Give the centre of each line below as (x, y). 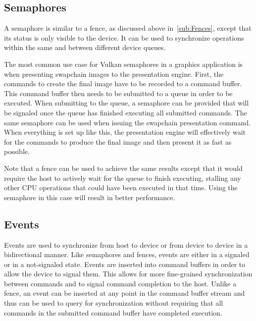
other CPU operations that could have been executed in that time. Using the (121, 187)
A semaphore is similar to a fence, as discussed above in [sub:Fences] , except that (128, 28)
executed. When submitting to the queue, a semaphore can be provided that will (127, 103)
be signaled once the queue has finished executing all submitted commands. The (126, 112)
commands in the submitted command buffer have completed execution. (113, 312)
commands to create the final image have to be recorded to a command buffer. (123, 83)
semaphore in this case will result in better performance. (90, 197)
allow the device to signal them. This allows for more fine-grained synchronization (128, 274)
